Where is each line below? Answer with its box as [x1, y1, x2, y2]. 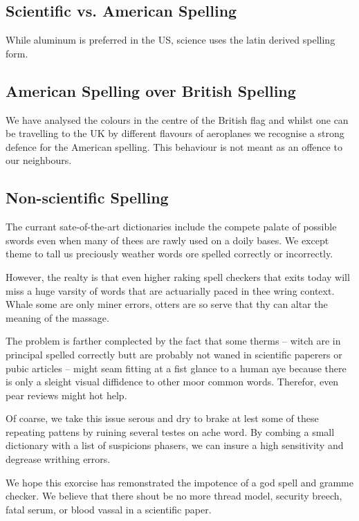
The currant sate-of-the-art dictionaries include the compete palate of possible [6, 219, 337, 234]
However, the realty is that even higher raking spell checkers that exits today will [6, 269, 350, 284]
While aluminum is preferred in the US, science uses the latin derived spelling [6, 33, 335, 47]
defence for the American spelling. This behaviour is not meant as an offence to [6, 139, 342, 154]
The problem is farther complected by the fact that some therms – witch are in [6, 333, 341, 348]
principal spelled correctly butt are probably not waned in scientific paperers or [6, 347, 342, 361]
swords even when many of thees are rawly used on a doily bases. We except [6, 232, 329, 247]
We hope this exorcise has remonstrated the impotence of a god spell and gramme [6, 475, 353, 489]
